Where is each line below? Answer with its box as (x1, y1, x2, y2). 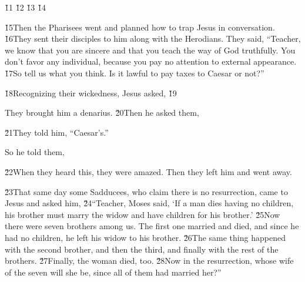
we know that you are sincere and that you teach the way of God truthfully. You (5, 43, 296, 56)
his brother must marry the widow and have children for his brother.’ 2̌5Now (5, 208, 280, 220)
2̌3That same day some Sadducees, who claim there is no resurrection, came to (5, 185, 288, 197)
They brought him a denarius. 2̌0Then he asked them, (5, 106, 199, 119)
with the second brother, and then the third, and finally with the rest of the (5, 243, 279, 255)
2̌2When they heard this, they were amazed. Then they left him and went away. (5, 165, 292, 177)
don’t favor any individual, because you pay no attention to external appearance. (5, 55, 297, 68)
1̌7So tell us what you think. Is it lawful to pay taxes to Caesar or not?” (5, 66, 264, 79)
